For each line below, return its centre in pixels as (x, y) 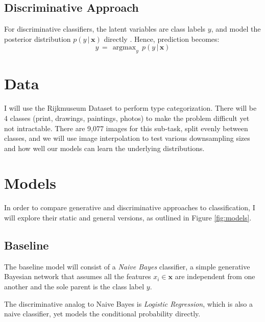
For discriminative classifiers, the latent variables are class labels (105, 29)
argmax (124, 48)
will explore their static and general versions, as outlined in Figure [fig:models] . (128, 217)
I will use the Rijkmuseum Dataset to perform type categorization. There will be (130, 108)
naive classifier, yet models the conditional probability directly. (102, 314)
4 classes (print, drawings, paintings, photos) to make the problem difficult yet (127, 118)
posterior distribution (38, 39)
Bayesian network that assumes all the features (78, 276)
